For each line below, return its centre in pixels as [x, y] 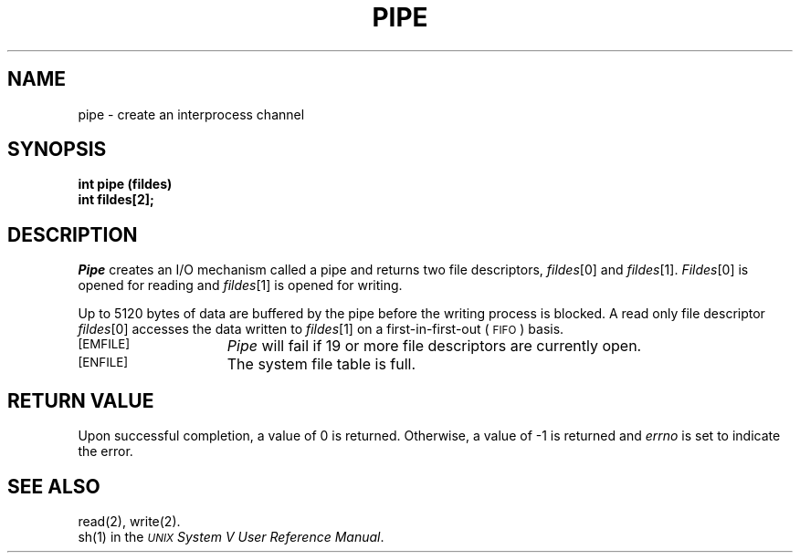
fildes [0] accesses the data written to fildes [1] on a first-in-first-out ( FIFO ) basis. [321, 329]
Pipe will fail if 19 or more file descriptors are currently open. [434, 346]
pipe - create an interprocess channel [191, 114]
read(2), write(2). [129, 521]
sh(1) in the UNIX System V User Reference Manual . [231, 536]
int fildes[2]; [116, 200]
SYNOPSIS [57, 150]
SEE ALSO [54, 486]
